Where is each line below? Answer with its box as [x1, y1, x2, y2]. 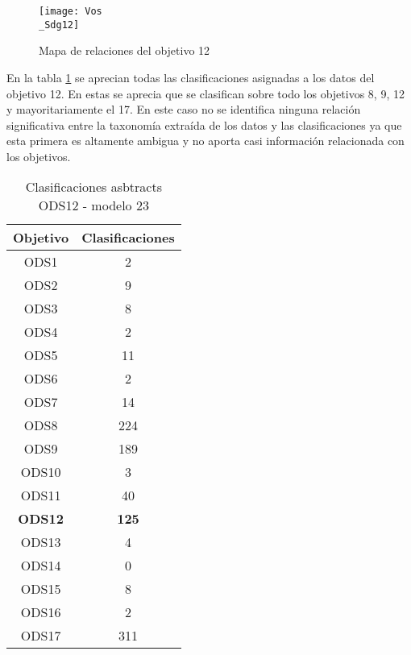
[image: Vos [39, 6, 102, 17]
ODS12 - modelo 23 [38, 196, 149, 215]
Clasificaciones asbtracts [25, 177, 162, 197]
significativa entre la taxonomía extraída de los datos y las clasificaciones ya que [6, 116, 402, 133]
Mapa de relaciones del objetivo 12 [39, 42, 210, 59]
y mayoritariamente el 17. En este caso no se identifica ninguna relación [6, 101, 361, 118]
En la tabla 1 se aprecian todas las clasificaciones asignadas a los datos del [6, 68, 375, 85]
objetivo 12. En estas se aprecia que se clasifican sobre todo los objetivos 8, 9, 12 [6, 85, 405, 102]
